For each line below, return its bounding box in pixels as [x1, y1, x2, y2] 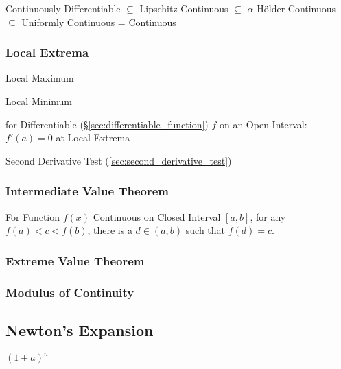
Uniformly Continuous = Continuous [21, 14, 176, 29]
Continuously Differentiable [5, 1, 121, 15]
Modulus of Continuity [5, 283, 134, 300]
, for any [250, 209, 286, 224]
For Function [5, 209, 60, 224]
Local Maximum [5, 71, 74, 85]
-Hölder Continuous [253, 1, 336, 15]
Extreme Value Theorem [5, 252, 145, 269]
